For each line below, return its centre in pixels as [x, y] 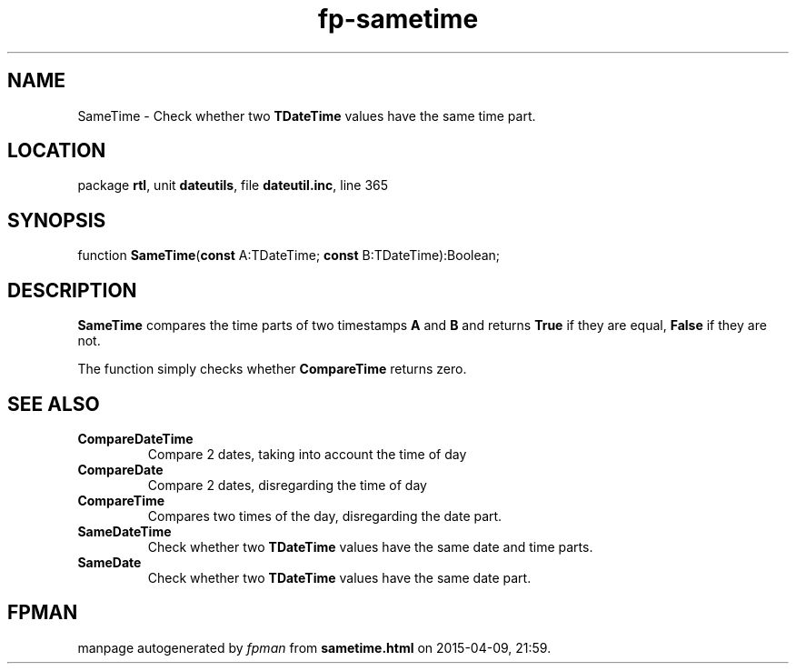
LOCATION [57, 151]
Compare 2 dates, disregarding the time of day [287, 485]
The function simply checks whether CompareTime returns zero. [272, 369]
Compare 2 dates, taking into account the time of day [307, 454]
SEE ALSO [54, 404]
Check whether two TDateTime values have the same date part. [339, 577]
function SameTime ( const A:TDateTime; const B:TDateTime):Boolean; [289, 255]
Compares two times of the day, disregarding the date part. [325, 516]
